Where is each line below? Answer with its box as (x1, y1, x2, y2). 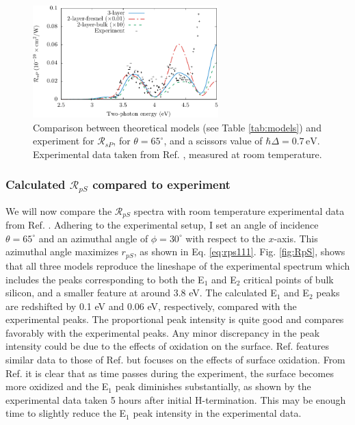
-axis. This (274, 231, 318, 245)
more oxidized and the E (5, 379, 109, 394)
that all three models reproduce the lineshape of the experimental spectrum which (5, 258, 350, 272)
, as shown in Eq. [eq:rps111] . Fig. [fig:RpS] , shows (133, 244, 345, 259)
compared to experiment (92, 176, 231, 193)
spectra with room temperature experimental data (133, 203, 345, 218)
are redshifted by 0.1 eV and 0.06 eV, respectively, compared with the (5, 298, 297, 313)
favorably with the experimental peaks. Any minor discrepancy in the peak (5, 325, 320, 339)
